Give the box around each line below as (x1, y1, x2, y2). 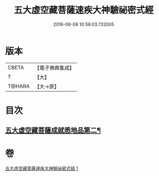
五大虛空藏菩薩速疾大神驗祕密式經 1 (5, 166, 78, 172)
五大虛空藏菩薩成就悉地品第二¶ (5, 126, 101, 135)
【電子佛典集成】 (34, 64, 75, 71)
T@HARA (7, 83, 30, 90)
